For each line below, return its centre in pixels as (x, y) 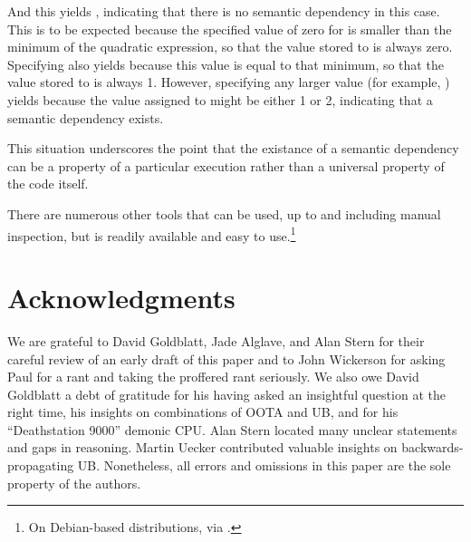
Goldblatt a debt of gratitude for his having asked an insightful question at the (226, 394)
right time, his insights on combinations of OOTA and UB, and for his (203, 412)
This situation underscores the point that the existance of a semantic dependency (233, 148)
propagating (41, 465)
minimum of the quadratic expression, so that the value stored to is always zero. (230, 47)
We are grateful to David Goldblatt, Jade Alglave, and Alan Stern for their (216, 340)
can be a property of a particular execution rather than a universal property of (226, 165)
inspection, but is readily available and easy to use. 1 (152, 234)
